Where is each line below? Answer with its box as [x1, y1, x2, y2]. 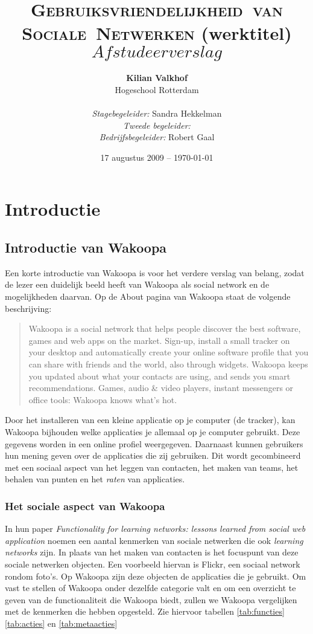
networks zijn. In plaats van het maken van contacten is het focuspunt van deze [5, 546, 299, 558]
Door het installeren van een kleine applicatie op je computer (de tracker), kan [5, 413, 296, 426]
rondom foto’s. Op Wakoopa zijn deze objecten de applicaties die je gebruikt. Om [5, 569, 306, 582]
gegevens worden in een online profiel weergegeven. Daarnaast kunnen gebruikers [5, 437, 303, 450]
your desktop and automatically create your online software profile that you [28, 346, 309, 358]
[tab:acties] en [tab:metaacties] [5, 616, 118, 629]
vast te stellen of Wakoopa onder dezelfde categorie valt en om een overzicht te [5, 581, 296, 594]
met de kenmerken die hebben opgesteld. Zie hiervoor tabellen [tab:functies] [5, 605, 285, 618]
